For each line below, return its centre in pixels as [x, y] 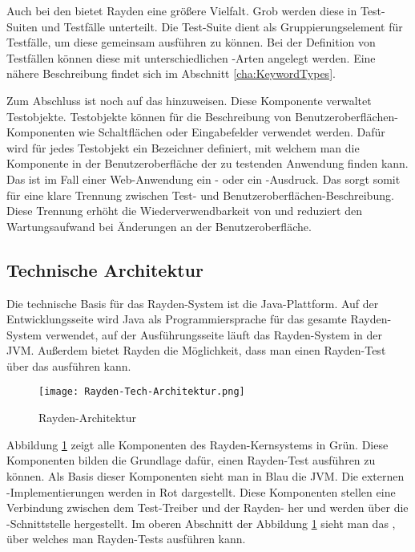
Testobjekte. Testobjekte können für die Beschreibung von [149, 116]
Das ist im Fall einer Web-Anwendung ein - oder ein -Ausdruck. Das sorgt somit [203, 179]
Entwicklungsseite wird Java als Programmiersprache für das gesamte [177, 319]
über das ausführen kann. [69, 365]
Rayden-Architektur [88, 418]
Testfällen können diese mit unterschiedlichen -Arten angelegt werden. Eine [191, 57]
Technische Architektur [105, 269]
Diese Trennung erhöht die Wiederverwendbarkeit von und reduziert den [184, 211]
